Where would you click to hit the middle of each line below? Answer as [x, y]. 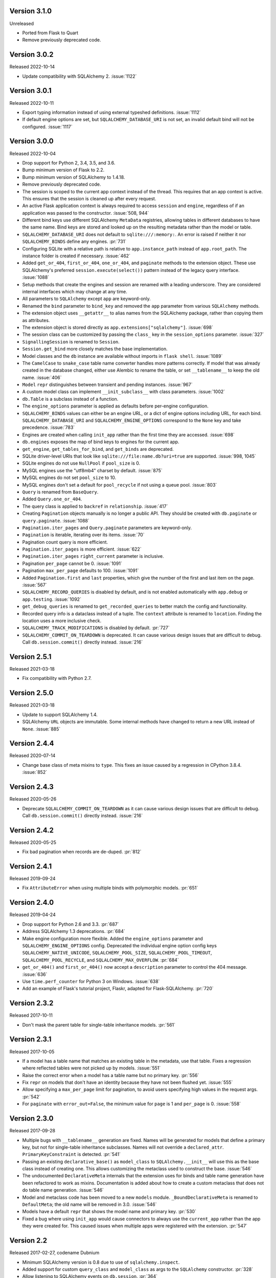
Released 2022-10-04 [33, 153]
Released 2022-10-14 [32, 67]
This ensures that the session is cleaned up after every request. [89, 198]
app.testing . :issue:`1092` [52, 599]
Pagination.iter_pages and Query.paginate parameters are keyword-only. [107, 528]
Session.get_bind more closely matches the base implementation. [95, 349]
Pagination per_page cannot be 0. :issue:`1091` [72, 563]
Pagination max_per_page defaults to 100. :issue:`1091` [80, 570]
